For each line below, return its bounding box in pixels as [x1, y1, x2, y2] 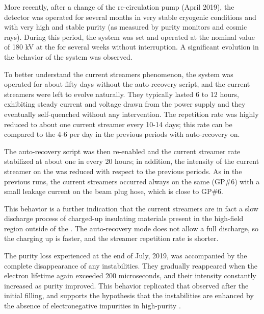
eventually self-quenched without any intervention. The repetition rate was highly [4, 108, 259, 119]
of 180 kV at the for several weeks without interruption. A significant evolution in [4, 41, 259, 52]
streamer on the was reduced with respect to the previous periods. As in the [4, 165, 242, 176]
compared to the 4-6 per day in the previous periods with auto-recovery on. [4, 129, 240, 139]
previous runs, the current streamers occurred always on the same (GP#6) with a [4, 176, 260, 186]
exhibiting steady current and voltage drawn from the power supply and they [4, 99, 246, 109]
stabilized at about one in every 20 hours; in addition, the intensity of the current [4, 156, 259, 166]
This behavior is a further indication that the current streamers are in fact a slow [4, 203, 258, 213]
